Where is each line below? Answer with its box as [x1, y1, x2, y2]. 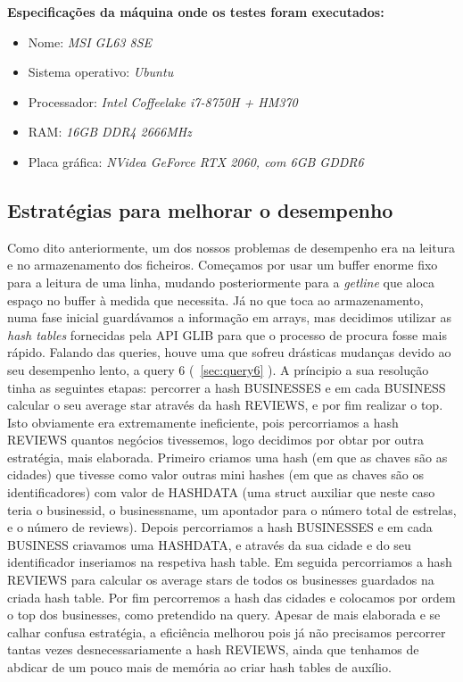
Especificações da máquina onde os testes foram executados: [7, 3, 384, 21]
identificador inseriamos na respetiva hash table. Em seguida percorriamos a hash [7, 553, 452, 571]
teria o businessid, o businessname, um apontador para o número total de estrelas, [7, 500, 457, 519]
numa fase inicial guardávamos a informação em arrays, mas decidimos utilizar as [7, 308, 452, 327]
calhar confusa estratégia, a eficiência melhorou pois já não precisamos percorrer [7, 622, 446, 641]
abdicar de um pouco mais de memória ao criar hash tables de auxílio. [7, 658, 392, 677]
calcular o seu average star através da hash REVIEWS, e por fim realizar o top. [7, 395, 443, 414]
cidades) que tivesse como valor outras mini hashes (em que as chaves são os [7, 465, 425, 484]
